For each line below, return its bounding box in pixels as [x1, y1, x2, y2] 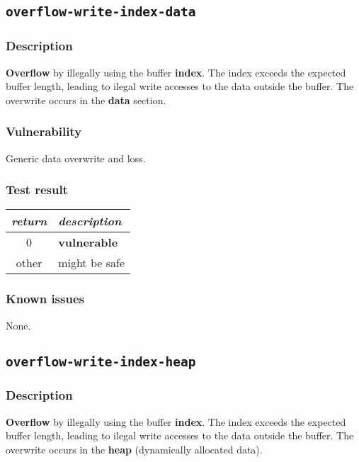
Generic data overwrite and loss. [6, 150, 146, 165]
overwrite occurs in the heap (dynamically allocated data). [6, 441, 263, 456]
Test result [6, 181, 68, 198]
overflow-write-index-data [6, 4, 196, 20]
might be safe [58, 254, 125, 271]
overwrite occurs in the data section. [6, 92, 166, 107]
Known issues [6, 290, 84, 308]
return [11, 213, 47, 230]
